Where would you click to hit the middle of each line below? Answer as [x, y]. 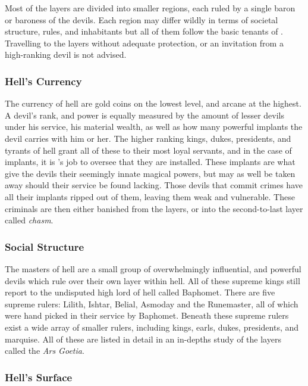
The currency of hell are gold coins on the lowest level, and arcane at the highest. [153, 103]
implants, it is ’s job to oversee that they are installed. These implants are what [150, 162]
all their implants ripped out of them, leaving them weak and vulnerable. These [150, 196]
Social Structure [45, 246]
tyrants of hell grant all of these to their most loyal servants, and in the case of [148, 150]
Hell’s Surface [39, 377]
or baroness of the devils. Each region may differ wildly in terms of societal [142, 19]
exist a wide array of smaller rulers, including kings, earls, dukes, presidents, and [152, 327]
